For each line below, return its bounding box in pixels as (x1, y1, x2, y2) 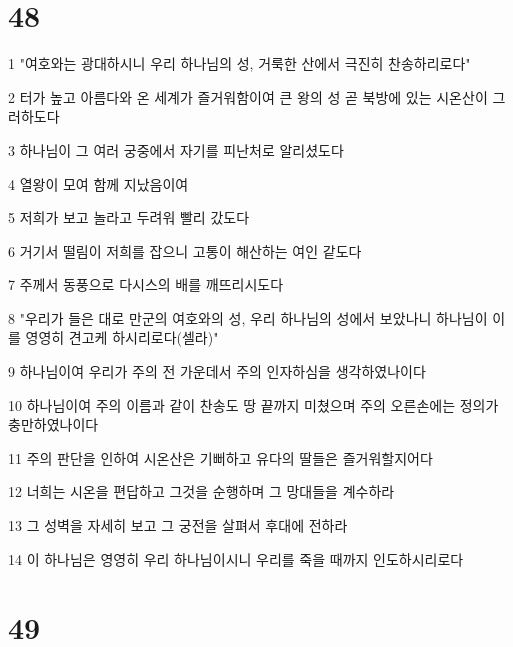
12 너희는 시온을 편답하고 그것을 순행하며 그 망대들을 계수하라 (8, 481, 395, 502)
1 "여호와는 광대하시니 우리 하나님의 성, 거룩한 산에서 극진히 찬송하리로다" (8, 53, 471, 74)
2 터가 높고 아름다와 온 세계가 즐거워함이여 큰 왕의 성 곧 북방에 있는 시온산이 (8, 86, 488, 107)
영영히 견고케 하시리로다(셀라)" (25, 327, 219, 348)
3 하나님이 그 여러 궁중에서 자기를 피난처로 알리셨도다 (8, 139, 344, 160)
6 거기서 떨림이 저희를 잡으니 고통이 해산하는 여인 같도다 (8, 240, 362, 261)
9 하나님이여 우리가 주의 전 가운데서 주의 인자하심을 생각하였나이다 (8, 361, 426, 382)
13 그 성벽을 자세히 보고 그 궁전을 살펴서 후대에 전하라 (8, 515, 348, 536)
